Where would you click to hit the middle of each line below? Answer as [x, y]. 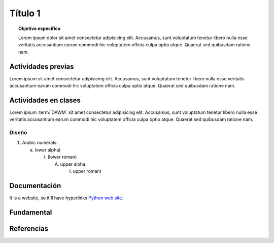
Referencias [29, 229]
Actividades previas [42, 66]
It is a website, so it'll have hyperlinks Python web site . [66, 198]
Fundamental [31, 212]
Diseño [18, 133]
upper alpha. [73, 164]
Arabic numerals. [40, 143]
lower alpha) [48, 149]
